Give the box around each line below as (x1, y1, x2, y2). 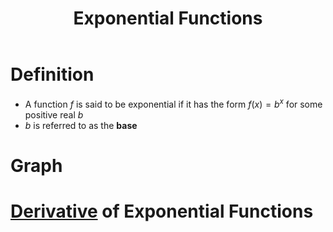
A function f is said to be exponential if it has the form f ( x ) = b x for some (24, 96, 323, 110)
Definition (10, 63, 95, 86)
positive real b (24, 108, 84, 121)
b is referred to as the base (24, 119, 138, 131)
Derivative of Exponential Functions (10, 200, 314, 222)
